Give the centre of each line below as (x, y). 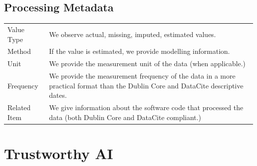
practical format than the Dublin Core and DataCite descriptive (146, 85)
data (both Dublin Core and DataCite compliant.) (125, 117)
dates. (58, 95)
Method (19, 51)
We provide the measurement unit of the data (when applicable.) (147, 63)
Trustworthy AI (59, 153)
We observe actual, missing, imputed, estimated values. (132, 34)
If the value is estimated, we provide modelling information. (139, 51)
